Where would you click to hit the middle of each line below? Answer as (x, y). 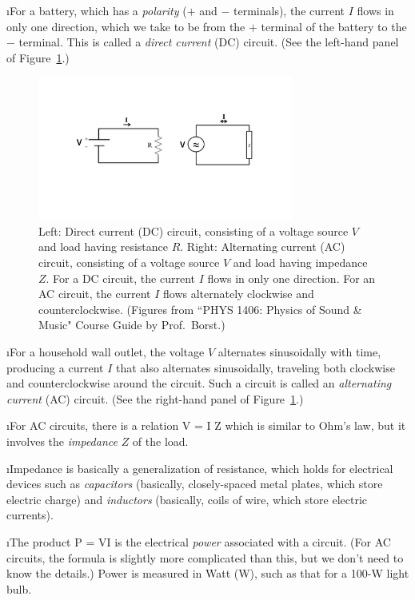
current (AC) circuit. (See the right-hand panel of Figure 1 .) (155, 398)
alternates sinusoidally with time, (299, 352)
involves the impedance (62, 441)
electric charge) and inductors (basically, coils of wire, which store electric (187, 499)
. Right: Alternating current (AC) (263, 246)
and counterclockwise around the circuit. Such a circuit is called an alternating (199, 383)
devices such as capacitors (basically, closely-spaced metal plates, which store (195, 484)
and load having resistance (103, 246)
